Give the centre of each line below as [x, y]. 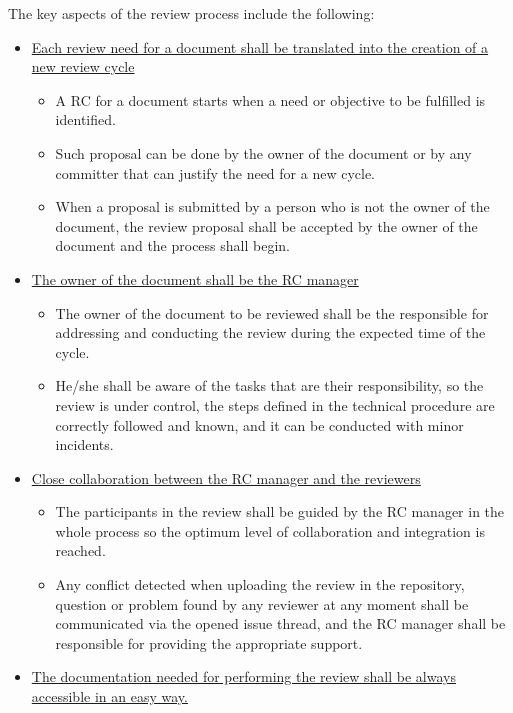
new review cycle [83, 66]
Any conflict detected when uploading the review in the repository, [260, 584]
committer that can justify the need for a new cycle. [215, 172]
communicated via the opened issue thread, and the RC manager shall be [280, 623]
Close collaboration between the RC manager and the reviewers [226, 477]
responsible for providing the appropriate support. [209, 642]
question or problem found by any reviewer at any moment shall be [262, 603]
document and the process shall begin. [172, 245]
